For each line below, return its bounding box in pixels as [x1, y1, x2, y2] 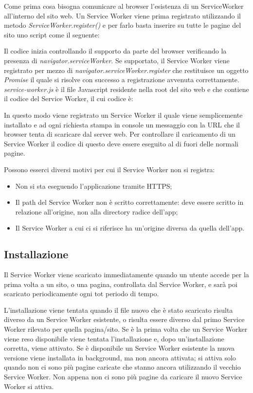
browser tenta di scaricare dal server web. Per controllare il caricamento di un [4, 129, 235, 139]
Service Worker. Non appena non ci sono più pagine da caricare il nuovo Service [4, 372, 242, 382]
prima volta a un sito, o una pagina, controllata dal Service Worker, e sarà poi [4, 279, 237, 289]
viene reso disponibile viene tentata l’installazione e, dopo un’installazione [4, 333, 224, 343]
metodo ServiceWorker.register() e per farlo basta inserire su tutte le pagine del [4, 20, 241, 30]
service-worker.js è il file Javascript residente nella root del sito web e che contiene [4, 84, 249, 94]
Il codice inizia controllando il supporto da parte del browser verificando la [4, 46, 227, 56]
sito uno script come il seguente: [4, 29, 100, 39]
